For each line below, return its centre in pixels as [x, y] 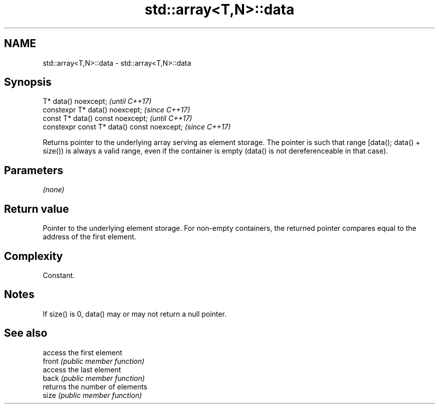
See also [26, 333]
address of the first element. [89, 237]
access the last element [82, 369]
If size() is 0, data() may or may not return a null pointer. [135, 314]
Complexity [34, 256]
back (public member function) [94, 378]
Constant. [59, 275]
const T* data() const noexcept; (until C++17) [118, 118]
